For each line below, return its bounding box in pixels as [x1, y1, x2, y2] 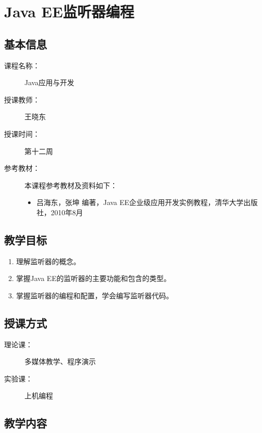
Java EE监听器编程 [4, 1, 135, 22]
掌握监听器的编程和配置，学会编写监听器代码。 [16, 290, 173, 300]
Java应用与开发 [24, 77, 74, 88]
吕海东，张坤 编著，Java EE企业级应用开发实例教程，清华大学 [36, 197, 244, 208]
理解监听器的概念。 [16, 256, 81, 266]
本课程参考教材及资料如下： [24, 180, 117, 190]
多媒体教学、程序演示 [24, 356, 96, 367]
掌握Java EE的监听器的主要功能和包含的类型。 [16, 273, 171, 284]
